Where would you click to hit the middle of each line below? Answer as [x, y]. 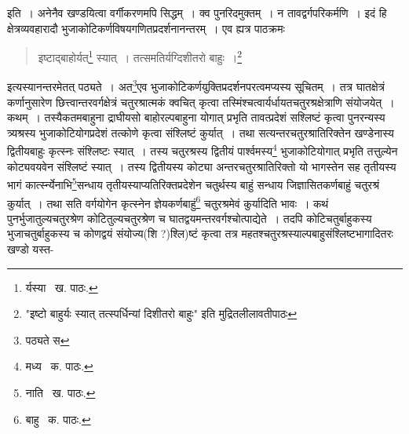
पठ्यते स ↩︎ [47, 339]
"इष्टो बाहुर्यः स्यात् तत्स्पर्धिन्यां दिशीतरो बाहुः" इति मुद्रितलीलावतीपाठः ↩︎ [161, 314]
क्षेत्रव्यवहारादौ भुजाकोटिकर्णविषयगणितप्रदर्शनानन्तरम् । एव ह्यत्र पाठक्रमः [146, 28]
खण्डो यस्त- [31, 249]
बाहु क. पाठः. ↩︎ [58, 419]
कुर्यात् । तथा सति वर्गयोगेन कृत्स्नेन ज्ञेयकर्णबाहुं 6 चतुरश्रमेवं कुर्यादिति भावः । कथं [168, 202]
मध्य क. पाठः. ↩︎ [59, 366]
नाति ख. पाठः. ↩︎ [60, 392]
